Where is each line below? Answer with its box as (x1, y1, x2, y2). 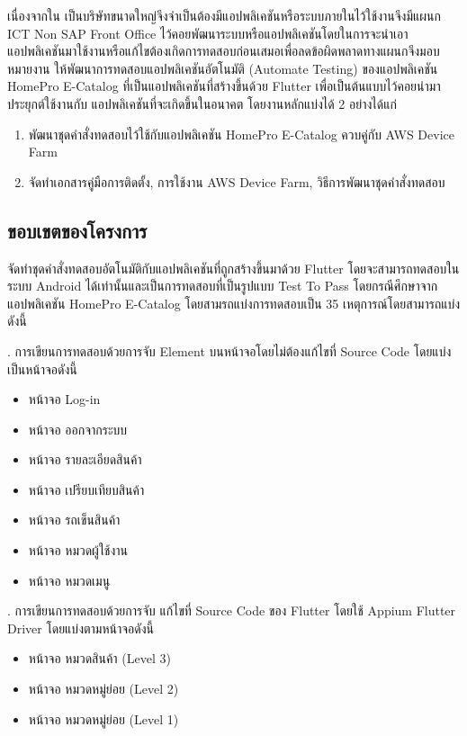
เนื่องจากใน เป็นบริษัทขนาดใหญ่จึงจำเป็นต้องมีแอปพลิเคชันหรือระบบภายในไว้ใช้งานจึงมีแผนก (7, 6, 441, 24)
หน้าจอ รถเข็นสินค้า (28, 510, 121, 529)
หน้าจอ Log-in (28, 390, 101, 408)
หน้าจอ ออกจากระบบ (28, 419, 128, 438)
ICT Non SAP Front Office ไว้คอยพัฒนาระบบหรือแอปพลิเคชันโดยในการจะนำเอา (7, 23, 409, 42)
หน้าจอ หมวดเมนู (28, 570, 111, 589)
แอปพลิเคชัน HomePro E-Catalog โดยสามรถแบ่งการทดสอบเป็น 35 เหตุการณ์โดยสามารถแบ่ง (7, 293, 461, 312)
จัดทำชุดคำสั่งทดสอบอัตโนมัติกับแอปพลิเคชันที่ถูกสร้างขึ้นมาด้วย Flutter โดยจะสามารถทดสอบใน (7, 258, 460, 277)
